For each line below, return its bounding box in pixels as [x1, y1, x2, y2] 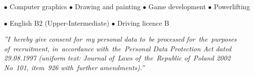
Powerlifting [214, 1, 250, 11]
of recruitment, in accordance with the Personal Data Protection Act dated [4, 43, 231, 53]
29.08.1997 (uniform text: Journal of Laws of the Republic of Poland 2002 [4, 53, 231, 63]
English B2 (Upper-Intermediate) [9, 17, 109, 28]
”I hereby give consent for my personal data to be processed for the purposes [4, 34, 237, 44]
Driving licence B [117, 17, 169, 28]
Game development [148, 1, 206, 11]
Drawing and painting [75, 1, 141, 11]
